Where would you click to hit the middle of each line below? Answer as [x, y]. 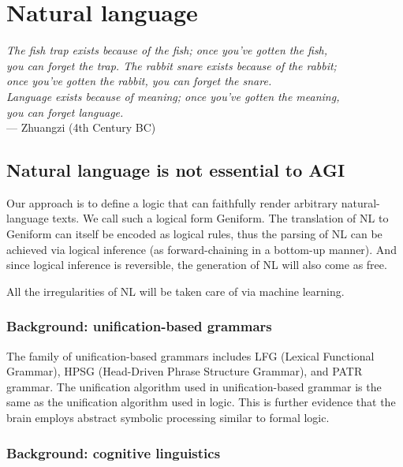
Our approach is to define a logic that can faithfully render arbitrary [172, 202]
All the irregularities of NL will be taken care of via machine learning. [175, 291]
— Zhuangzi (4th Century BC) [81, 127]
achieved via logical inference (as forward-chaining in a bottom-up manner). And [201, 249]
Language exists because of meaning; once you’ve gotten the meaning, [173, 96]
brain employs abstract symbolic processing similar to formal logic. [168, 418]
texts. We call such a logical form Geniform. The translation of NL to [220, 218]
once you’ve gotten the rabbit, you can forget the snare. [139, 81]
